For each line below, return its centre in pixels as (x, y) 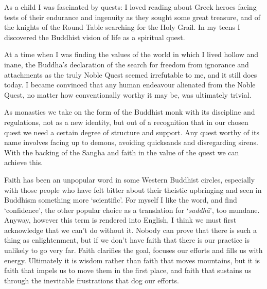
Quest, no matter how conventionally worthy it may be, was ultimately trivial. (128, 94)
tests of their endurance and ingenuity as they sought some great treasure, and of (132, 17)
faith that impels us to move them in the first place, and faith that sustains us (128, 270)
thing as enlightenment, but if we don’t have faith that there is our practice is (127, 240)
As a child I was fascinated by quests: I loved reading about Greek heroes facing (130, 7)
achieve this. (24, 162)
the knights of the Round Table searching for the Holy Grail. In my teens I (122, 27)
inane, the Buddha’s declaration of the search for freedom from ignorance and (127, 64)
